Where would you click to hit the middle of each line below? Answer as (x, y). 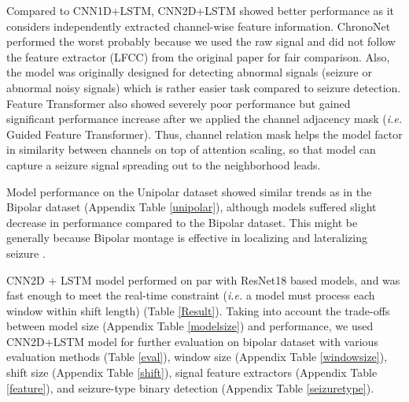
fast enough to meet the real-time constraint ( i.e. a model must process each (191, 295)
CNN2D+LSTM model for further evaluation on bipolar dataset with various (192, 341)
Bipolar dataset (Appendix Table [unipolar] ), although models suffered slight (192, 207)
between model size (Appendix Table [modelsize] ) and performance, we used (190, 326)
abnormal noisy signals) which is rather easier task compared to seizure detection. (204, 87)
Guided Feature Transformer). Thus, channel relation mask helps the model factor (204, 134)
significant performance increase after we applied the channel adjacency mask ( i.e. (204, 119)
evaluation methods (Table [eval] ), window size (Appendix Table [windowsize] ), (197, 357)
